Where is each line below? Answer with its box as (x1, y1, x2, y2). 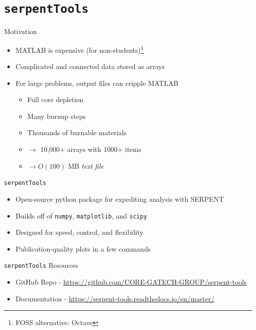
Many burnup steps (27, 110, 86, 121)
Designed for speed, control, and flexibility (15, 227, 143, 237)
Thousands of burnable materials (27, 127, 127, 138)
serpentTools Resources (4, 260, 78, 270)
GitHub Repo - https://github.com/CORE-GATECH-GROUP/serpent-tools (15, 277, 247, 287)
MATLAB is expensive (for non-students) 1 (15, 43, 144, 55)
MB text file (68, 160, 104, 171)
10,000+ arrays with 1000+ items (40, 144, 141, 154)
